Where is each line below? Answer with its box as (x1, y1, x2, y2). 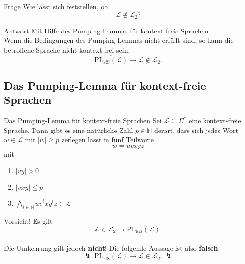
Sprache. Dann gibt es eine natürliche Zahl (4, 125, 133, 135)
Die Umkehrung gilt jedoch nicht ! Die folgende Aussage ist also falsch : (4, 242, 220, 253)
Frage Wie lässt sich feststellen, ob (4, 1, 108, 11)
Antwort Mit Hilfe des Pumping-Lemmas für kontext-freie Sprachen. (4, 25, 210, 35)
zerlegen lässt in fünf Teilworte (61, 134, 154, 145)
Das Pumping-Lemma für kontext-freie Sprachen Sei (4, 115, 162, 126)
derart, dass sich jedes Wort (154, 125, 238, 135)
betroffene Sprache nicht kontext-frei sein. (4, 44, 130, 55)
